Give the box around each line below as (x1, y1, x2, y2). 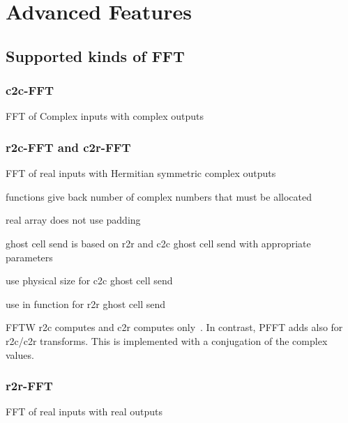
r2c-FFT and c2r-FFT (6, 138, 131, 155)
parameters (6, 249, 53, 264)
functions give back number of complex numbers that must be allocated (6, 189, 312, 203)
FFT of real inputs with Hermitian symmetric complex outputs (6, 166, 276, 180)
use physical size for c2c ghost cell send (6, 273, 173, 288)
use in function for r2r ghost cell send (6, 296, 166, 311)
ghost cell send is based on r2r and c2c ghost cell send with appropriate (6, 236, 311, 250)
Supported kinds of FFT (6, 45, 185, 66)
